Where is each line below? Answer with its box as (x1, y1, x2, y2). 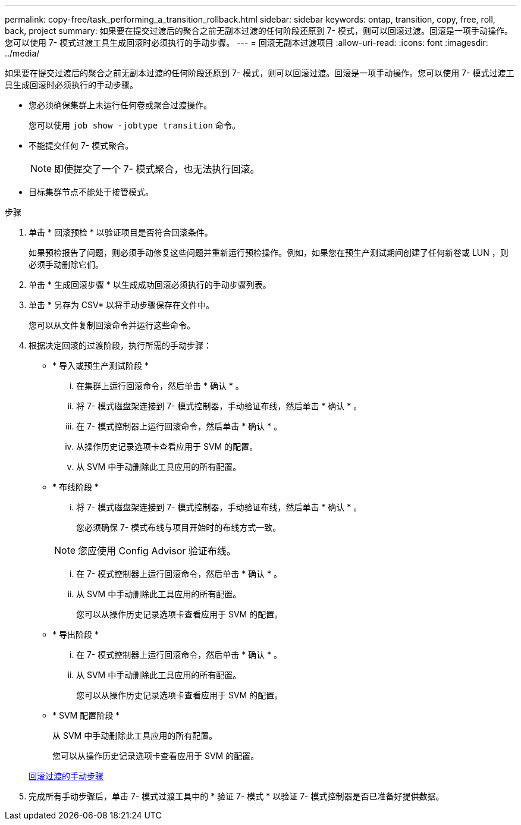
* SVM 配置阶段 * (52, 710, 120, 720)
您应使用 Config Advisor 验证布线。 (78, 545, 236, 557)
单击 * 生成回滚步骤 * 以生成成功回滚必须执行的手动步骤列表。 (29, 280, 271, 290)
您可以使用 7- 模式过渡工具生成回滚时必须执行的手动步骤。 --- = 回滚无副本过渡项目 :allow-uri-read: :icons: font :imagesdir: (5, 37, 488, 48)
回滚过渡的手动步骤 (29, 771, 103, 781)
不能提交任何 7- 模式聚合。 (29, 140, 134, 150)
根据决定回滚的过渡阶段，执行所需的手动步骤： (29, 340, 212, 350)
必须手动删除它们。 (29, 259, 103, 269)
